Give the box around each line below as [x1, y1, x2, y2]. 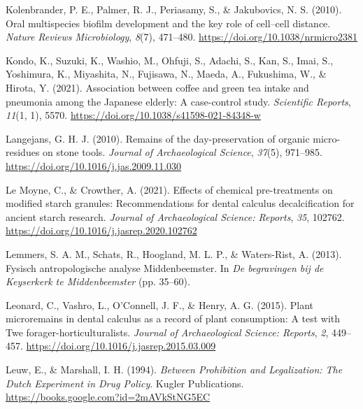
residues [6, 145, 40, 159]
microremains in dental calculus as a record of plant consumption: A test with [6, 311, 341, 326]
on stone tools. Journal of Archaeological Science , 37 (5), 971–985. [43, 145, 323, 159]
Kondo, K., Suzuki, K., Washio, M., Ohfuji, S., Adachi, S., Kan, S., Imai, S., [6, 52, 334, 67]
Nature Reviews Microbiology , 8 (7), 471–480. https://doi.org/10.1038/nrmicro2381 [6, 29, 357, 44]
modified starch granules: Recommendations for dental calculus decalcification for [6, 196, 355, 210]
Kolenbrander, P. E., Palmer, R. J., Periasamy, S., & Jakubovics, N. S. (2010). [6, 2, 342, 16]
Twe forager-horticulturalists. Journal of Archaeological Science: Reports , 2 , [6, 324, 329, 339]
